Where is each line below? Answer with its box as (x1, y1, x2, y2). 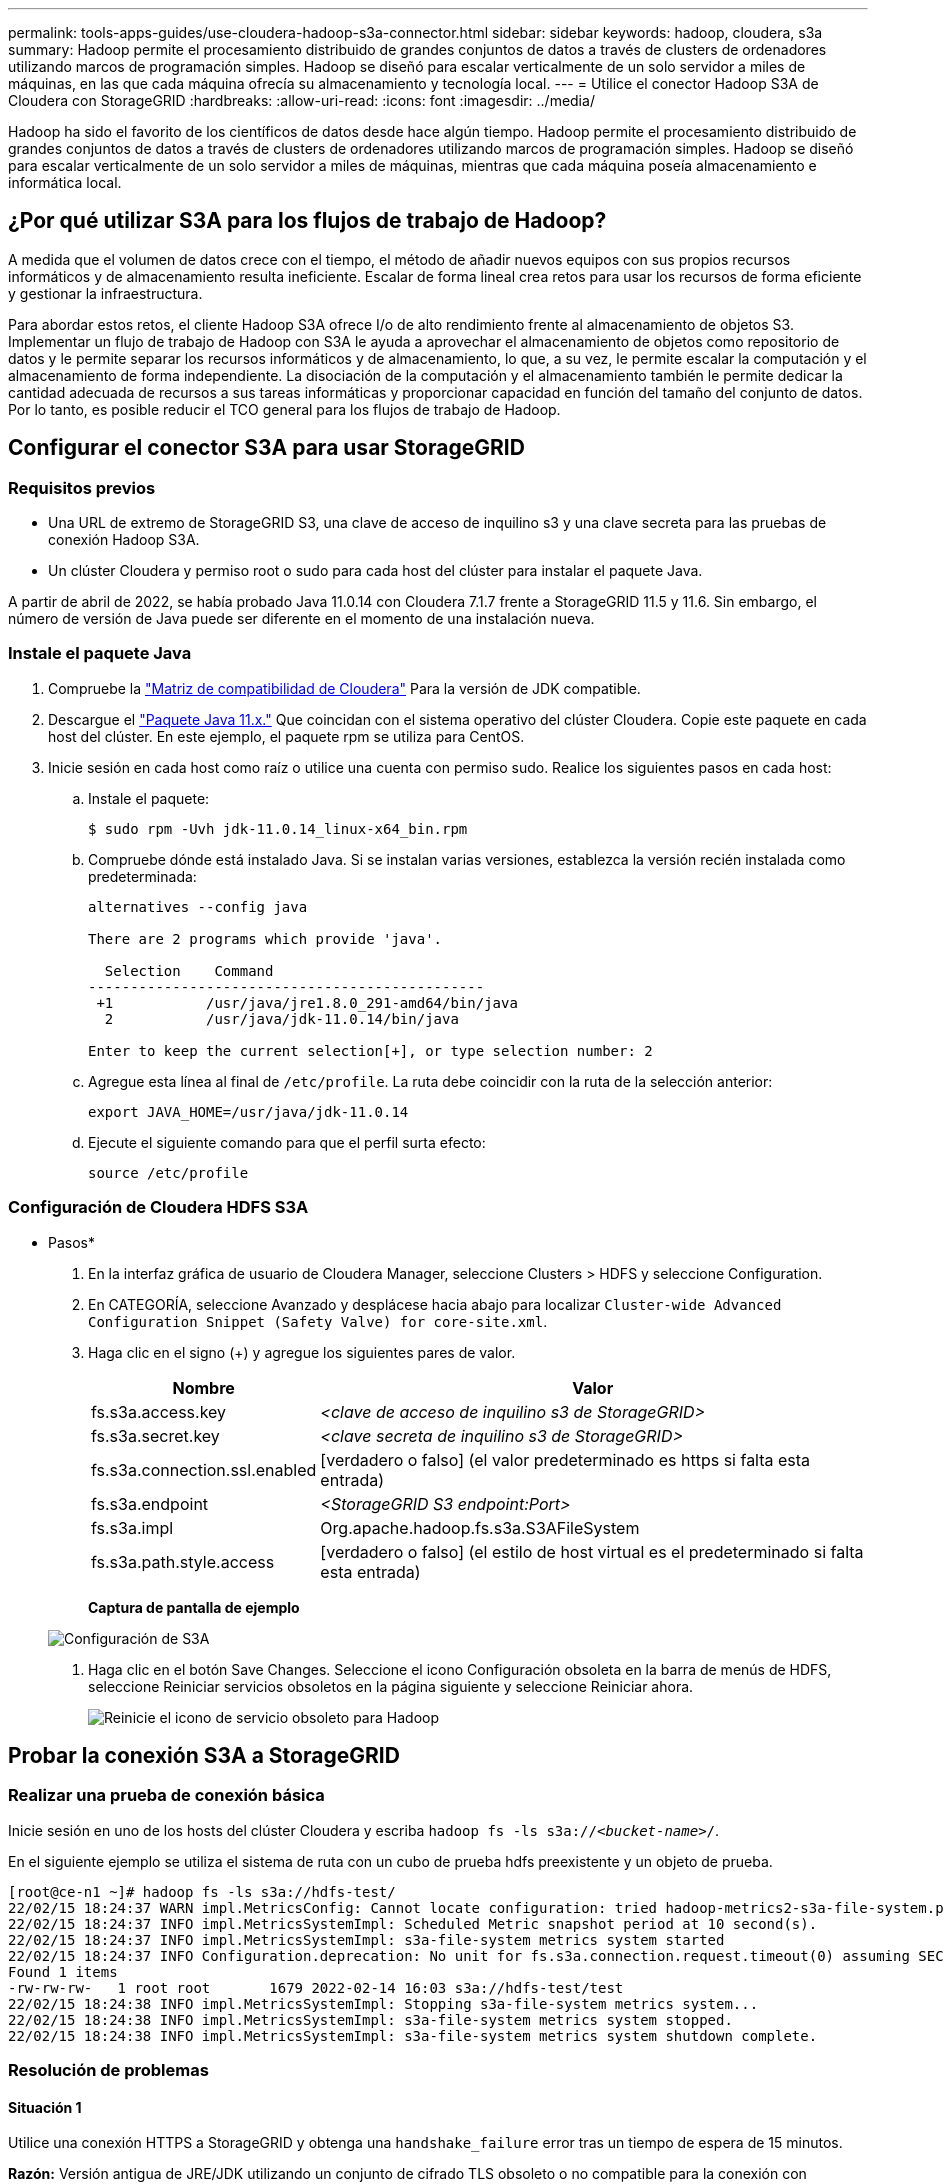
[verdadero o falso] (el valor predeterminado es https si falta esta (320, 1449, 811, 1470)
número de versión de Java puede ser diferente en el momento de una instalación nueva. (8, 610, 595, 628)
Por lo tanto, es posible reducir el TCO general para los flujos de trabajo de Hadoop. (8, 400, 561, 418)
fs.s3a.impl (91, 1517, 174, 1538)
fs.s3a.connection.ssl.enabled (91, 1459, 317, 1480)
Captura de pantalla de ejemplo (88, 1598, 300, 1616)
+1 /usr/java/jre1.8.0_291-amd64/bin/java (96, 994, 518, 1011)
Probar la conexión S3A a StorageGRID (8, 1742, 400, 1768)
